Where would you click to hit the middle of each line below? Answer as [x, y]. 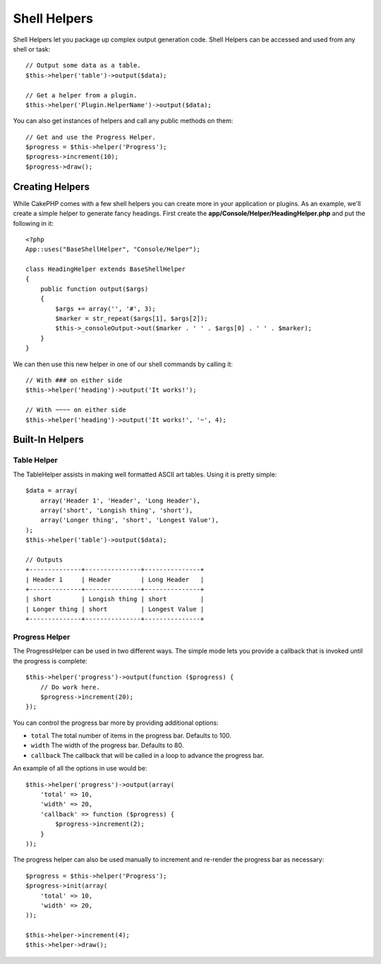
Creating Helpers [52, 187]
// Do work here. [70, 687]
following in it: [34, 223]
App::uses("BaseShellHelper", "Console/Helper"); [113, 249]
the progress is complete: [50, 661]
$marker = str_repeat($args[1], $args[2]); [132, 319]
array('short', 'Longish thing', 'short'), [116, 510]
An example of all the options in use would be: [80, 769]
